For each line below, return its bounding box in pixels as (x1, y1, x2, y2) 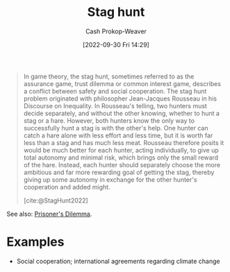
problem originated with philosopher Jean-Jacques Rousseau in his (23, 94, 217, 103)
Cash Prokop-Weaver (85, 27, 147, 35)
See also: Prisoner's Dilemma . (6, 210, 92, 218)
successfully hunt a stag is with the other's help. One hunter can (23, 124, 208, 132)
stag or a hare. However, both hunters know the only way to (23, 116, 195, 125)
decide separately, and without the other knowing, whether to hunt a (23, 109, 220, 117)
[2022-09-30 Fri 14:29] (82, 40, 150, 49)
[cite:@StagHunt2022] (23, 196, 88, 205)
